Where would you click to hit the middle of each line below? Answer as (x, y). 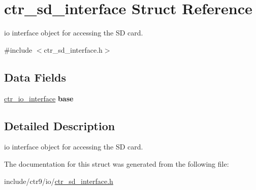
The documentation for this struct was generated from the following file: (117, 163)
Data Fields (35, 77)
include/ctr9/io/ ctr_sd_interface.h (59, 181)
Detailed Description (60, 125)
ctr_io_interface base (39, 98)
